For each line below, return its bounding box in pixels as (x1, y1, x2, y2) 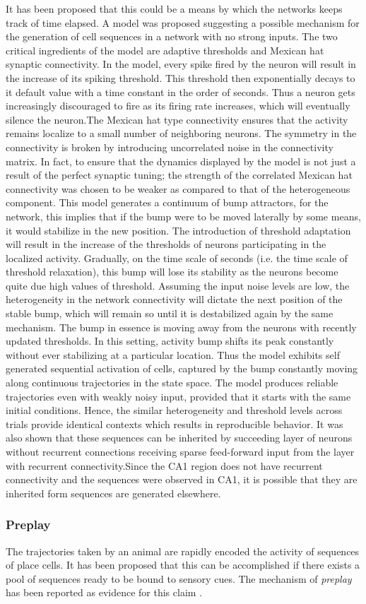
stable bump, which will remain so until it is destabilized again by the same (6, 306, 333, 321)
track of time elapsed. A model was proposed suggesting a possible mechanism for (6, 15, 360, 30)
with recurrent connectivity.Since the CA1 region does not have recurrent (6, 458, 323, 473)
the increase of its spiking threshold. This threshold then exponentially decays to (6, 70, 355, 85)
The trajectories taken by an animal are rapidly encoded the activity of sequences (6, 543, 360, 558)
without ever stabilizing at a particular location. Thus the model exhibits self (6, 347, 340, 362)
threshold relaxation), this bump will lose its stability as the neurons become (6, 264, 338, 279)
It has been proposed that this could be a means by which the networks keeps (6, 1, 343, 16)
